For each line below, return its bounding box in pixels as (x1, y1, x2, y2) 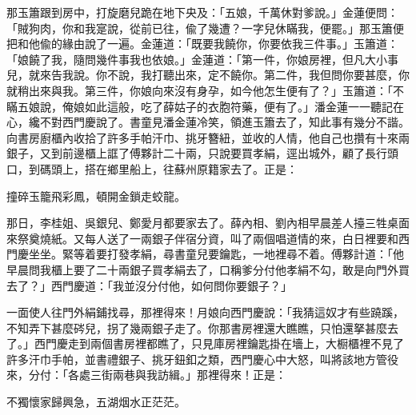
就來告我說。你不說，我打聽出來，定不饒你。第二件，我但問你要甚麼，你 (28, 66, 410, 83)
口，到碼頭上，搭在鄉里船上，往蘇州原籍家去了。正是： (6, 160, 298, 177)
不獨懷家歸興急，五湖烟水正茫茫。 (6, 393, 186, 410)
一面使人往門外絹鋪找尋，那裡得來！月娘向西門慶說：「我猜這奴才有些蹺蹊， (6, 304, 404, 321)
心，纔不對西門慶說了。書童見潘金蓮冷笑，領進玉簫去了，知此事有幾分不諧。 (6, 114, 410, 130)
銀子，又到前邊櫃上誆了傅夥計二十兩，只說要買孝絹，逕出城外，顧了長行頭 (6, 145, 398, 162)
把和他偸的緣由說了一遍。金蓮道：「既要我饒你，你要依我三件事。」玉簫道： (6, 35, 398, 52)
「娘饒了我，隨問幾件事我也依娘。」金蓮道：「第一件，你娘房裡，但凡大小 (6, 50, 387, 67)
